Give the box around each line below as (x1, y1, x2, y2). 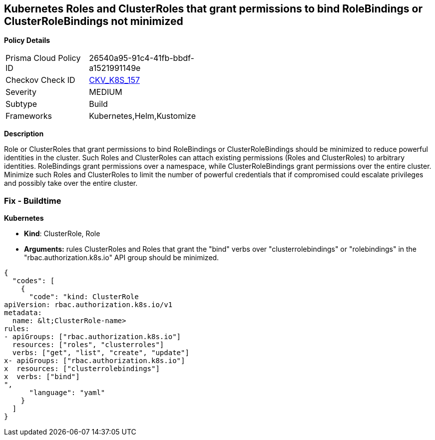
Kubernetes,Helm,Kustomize (89, 111, 196, 121)
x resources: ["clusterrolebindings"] (4, 365, 160, 373)
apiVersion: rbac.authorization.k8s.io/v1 (4, 301, 173, 309)
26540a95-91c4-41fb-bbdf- (89, 53, 194, 63)
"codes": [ (12, 277, 55, 285)
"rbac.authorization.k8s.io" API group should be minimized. (24, 253, 219, 262)
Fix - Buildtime (4, 195, 61, 206)
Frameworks (5, 111, 52, 121)
